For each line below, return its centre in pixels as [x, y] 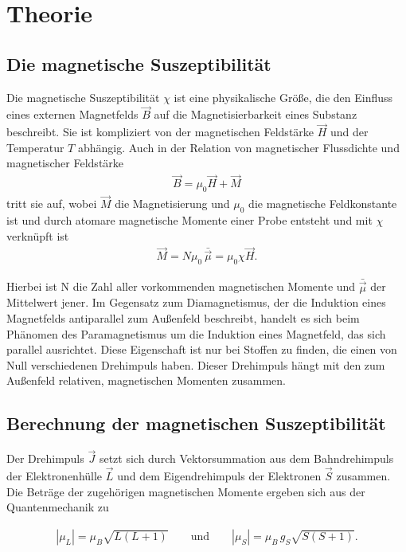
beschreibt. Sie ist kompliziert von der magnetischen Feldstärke [160, 132]
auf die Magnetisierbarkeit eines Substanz [256, 114]
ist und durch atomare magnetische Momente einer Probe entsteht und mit [189, 220]
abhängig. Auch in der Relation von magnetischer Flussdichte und [238, 147]
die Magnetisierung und [172, 204]
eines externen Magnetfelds [72, 114]
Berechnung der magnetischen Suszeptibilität [196, 423]
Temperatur [35, 147]
